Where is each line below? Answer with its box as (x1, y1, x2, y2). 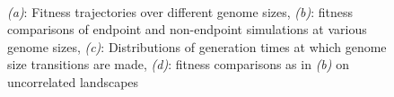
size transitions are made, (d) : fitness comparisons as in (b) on (7, 55, 349, 74)
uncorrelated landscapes (7, 72, 139, 91)
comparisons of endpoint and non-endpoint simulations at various (7, 20, 367, 39)
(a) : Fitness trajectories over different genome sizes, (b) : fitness (7, 2, 354, 21)
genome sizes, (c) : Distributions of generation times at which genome (7, 37, 387, 56)
